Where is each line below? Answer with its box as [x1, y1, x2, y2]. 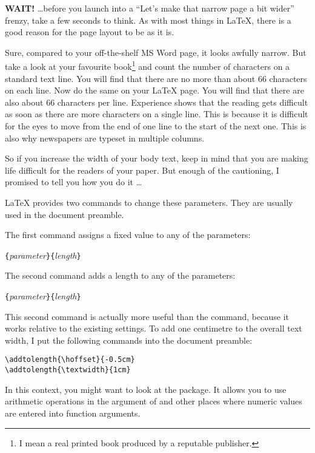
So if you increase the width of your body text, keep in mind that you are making [5, 152, 308, 165]
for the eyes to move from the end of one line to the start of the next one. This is [5, 120, 307, 132]
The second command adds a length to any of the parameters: [5, 269, 236, 282]
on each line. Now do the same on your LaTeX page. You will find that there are [5, 84, 304, 97]
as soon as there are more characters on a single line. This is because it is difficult [5, 107, 308, 120]
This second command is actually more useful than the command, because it [5, 310, 289, 322]
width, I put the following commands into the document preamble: [5, 333, 253, 346]
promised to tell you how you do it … [5, 175, 142, 188]
